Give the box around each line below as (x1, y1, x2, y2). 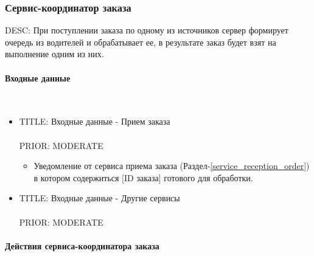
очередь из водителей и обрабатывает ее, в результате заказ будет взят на (5, 35, 276, 48)
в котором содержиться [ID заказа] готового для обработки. (33, 171, 253, 184)
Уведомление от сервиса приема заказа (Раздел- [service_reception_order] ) (33, 159, 310, 172)
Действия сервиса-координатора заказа (5, 239, 159, 252)
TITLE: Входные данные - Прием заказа (19, 115, 170, 128)
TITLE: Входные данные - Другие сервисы (19, 192, 180, 204)
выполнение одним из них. (5, 47, 104, 60)
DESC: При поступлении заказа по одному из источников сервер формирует (5, 24, 288, 36)
